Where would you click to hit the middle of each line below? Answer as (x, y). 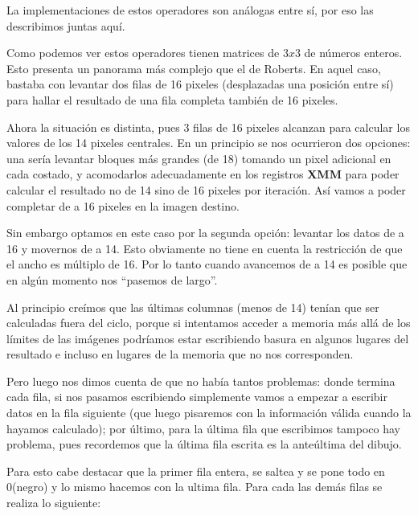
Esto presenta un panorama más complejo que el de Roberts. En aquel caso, (194, 68)
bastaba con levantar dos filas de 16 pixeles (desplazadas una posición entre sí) (200, 84)
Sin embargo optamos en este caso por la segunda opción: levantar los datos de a (205, 233)
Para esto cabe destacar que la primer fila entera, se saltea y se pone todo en (196, 471)
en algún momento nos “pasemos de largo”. (112, 279)
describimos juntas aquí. (66, 25)
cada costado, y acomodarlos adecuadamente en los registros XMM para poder (203, 174)
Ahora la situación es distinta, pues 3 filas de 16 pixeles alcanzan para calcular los (208, 127)
